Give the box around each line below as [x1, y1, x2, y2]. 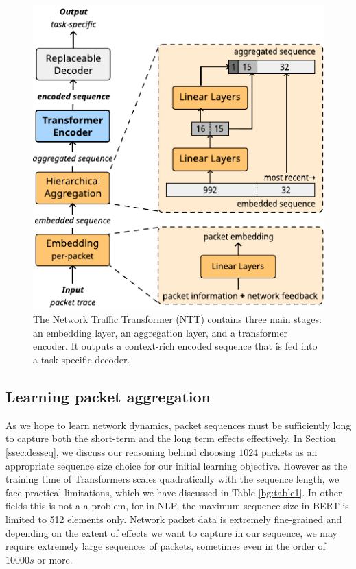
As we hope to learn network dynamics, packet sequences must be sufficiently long [5, 417, 351, 432]
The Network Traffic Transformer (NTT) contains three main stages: [33, 312, 322, 326]
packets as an [261, 444, 318, 459]
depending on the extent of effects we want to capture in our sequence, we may [5, 525, 337, 540]
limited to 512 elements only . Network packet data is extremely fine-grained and [5, 511, 342, 526]
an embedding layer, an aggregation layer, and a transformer [33, 325, 287, 339]
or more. [37, 552, 73, 566]
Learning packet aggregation [5, 385, 211, 407]
